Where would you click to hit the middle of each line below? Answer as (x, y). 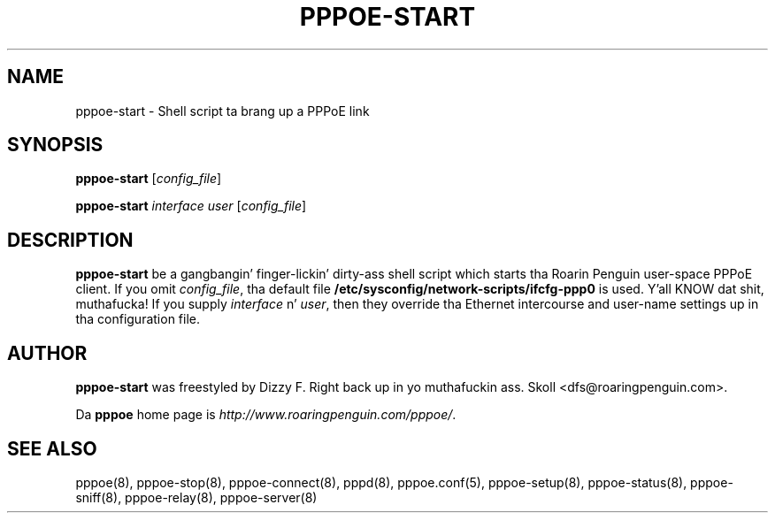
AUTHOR (47, 353)
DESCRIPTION (70, 240)
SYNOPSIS (55, 145)
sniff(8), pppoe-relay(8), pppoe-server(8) (196, 497)
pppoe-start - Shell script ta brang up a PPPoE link (223, 111)
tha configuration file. (138, 319)
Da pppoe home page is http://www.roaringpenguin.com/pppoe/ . (266, 415)
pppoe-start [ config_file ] (149, 179)
